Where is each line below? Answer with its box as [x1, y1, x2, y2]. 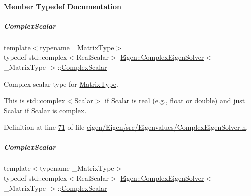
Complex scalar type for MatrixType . [4, 78, 118, 89]
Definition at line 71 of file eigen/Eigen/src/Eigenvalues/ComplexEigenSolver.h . [4, 122, 248, 132]
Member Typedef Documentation [4, 1, 122, 11]
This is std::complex [4, 95, 65, 106]
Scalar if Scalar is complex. [4, 105, 87, 115]
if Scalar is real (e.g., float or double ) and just [105, 95, 245, 106]
